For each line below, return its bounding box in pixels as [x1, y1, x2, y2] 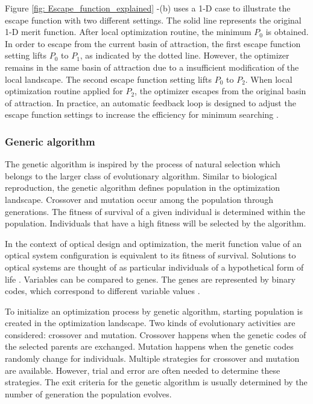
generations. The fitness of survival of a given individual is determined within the [5, 205, 305, 217]
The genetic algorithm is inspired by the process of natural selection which [5, 158, 280, 170]
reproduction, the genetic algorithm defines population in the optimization [5, 181, 280, 194]
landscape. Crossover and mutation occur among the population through [5, 193, 273, 205]
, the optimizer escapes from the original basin [134, 85, 306, 97]
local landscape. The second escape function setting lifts [5, 72, 212, 85]
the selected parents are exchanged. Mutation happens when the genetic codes [5, 340, 294, 353]
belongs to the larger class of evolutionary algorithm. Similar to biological [5, 169, 277, 182]
